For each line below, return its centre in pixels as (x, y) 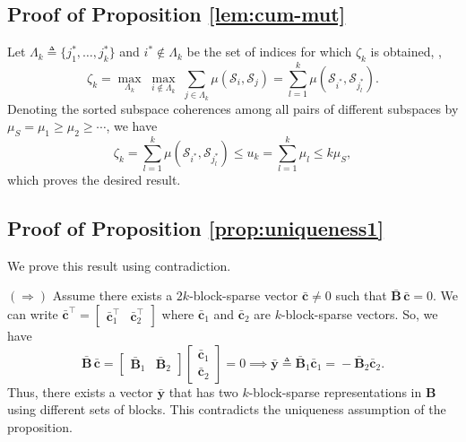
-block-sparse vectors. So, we (359, 314)
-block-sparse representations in (335, 391)
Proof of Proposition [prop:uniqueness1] (196, 228)
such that (361, 295)
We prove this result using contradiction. (119, 265)
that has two (203, 391)
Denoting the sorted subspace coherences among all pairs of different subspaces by (233, 108)
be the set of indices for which (269, 52)
